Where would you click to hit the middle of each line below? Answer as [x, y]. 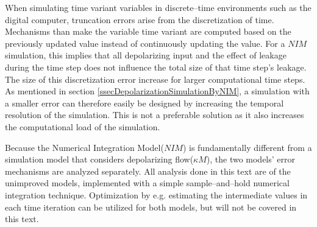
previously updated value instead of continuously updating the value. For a [145, 43]
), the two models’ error [251, 159]
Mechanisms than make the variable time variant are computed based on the [148, 31]
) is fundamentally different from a [247, 147]
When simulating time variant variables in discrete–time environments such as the [158, 7]
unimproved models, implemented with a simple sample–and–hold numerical [147, 183]
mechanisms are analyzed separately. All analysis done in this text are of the [148, 171]
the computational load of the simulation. [83, 126]
